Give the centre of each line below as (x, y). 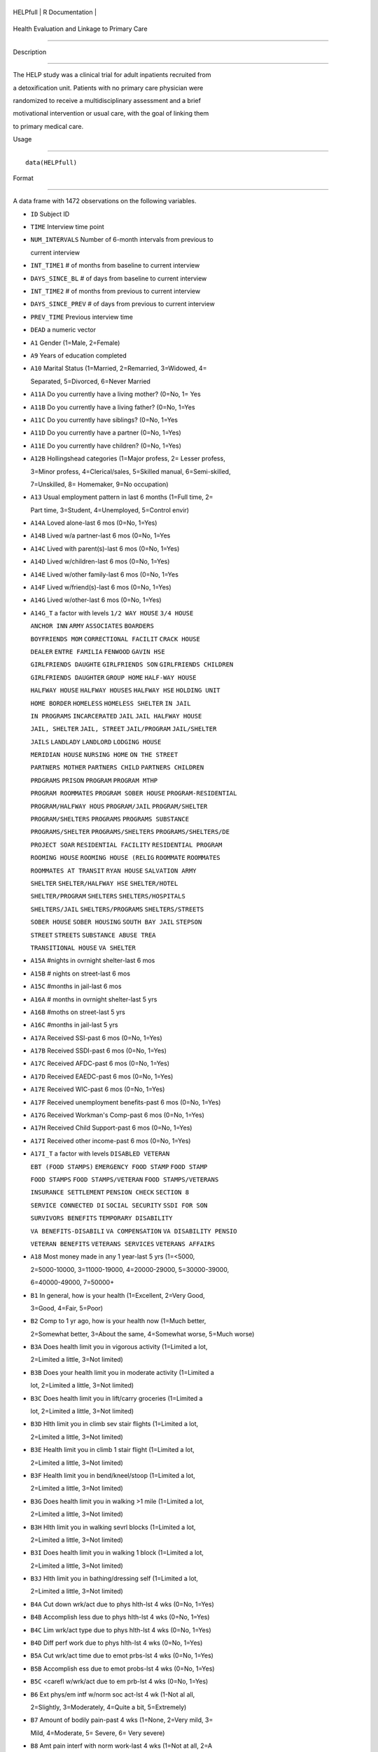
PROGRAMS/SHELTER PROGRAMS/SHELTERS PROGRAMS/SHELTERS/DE (130, 832)
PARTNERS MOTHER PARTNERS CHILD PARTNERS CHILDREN (117, 768)
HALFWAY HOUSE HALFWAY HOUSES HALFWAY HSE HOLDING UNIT (125, 691)
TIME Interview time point (67, 227)
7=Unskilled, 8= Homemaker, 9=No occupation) (99, 484)
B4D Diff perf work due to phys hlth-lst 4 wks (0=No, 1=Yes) (117, 1643)
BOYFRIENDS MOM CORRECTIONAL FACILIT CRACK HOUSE (115, 639)
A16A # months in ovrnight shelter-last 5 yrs (94, 999)
